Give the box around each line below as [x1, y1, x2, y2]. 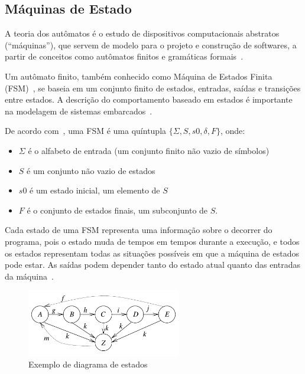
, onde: [220, 124, 245, 137]
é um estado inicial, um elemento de [30, 184, 160, 196]
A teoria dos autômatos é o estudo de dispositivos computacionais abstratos [5, 27, 280, 40]
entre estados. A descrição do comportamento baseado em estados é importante [5, 93, 293, 106]
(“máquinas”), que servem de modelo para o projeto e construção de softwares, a [5, 38, 297, 51]
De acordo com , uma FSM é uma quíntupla [5, 124, 167, 137]
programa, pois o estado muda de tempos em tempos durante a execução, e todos [5, 235, 300, 247]
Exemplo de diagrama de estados [28, 358, 148, 370]
